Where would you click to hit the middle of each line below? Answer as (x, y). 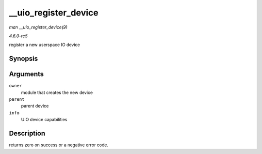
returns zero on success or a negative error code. (59, 145)
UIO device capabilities (44, 120)
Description (27, 133)
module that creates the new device (57, 92)
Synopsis (24, 59)
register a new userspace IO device (44, 45)
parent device (35, 106)
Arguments (26, 74)
